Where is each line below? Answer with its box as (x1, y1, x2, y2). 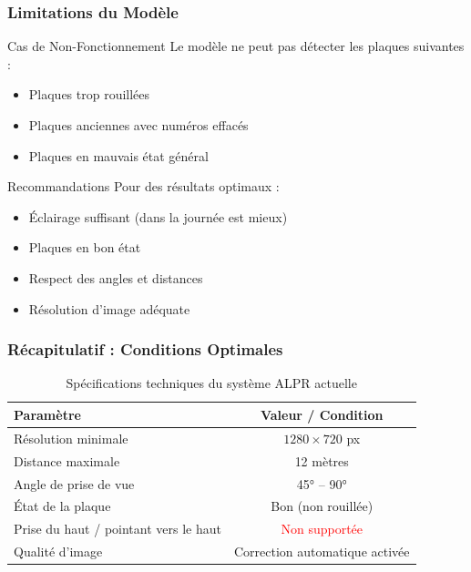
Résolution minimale (14, 428, 128, 447)
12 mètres (294, 451, 349, 470)
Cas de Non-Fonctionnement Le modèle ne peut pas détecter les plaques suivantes (7, 36, 465, 56)
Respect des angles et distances (28, 268, 203, 287)
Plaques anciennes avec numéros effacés (28, 116, 249, 134)
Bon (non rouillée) (271, 496, 374, 516)
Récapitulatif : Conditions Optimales (7, 338, 283, 361)
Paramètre (14, 404, 81, 424)
